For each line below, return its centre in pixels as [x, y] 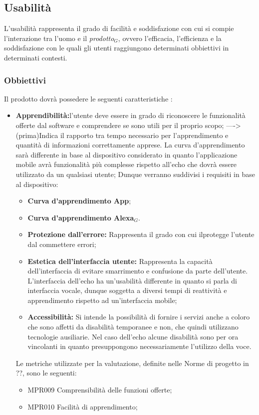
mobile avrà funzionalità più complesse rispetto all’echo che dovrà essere [126, 164]
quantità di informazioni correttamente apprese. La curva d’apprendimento [130, 145]
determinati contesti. [36, 57]
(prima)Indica [37, 135]
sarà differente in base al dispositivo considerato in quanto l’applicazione [127, 154]
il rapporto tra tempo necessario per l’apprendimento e [144, 135]
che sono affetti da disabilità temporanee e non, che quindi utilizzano [133, 327]
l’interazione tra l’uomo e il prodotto [59, 38]
